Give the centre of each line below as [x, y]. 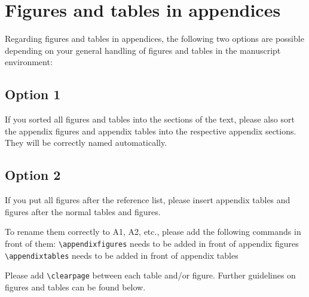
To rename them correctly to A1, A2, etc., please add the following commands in [153, 232]
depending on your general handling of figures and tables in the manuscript [143, 50]
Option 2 [33, 175]
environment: [29, 62]
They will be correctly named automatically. [86, 143]
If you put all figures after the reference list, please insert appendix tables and [148, 200]
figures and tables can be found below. [75, 287]
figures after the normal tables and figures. [83, 211]
